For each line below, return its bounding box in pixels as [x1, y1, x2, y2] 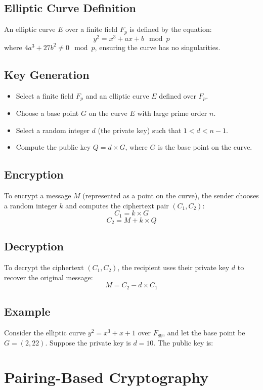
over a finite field [65, 24, 118, 34]
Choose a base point [16, 107, 79, 118]
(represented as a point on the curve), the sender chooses [82, 190, 259, 200]
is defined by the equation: [129, 24, 212, 34]
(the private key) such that [98, 124, 182, 135]
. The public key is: [153, 337, 213, 348]
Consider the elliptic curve [4, 327, 86, 338]
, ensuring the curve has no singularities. [95, 41, 221, 52]
